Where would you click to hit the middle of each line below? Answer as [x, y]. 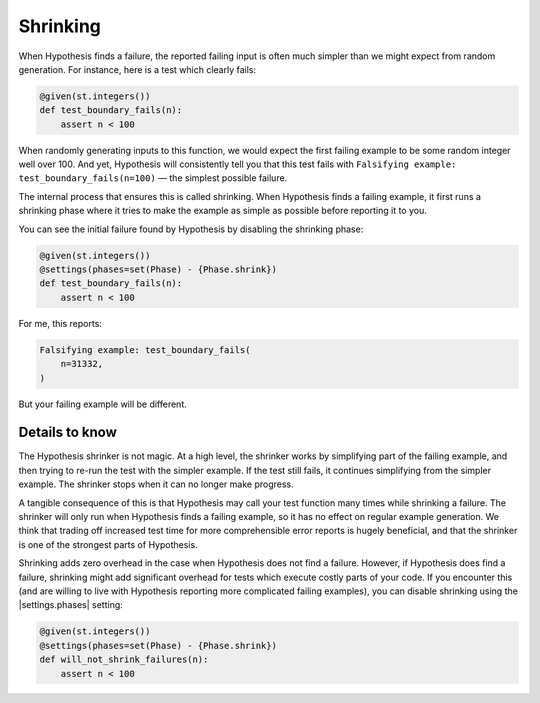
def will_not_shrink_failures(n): [124, 659]
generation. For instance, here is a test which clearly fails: [137, 69]
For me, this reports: [60, 323]
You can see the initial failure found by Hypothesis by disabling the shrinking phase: [191, 229]
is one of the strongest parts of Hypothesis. [108, 544]
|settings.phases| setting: [71, 605]
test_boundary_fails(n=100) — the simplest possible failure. [153, 178]
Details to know [67, 432]
